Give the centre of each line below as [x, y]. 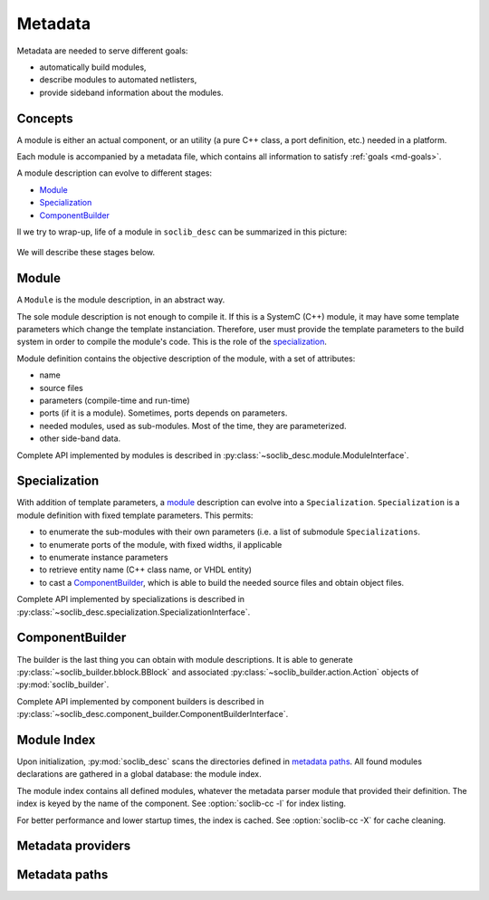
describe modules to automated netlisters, [118, 80]
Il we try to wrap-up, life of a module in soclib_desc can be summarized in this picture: [182, 232]
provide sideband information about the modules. [131, 92]
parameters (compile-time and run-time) [115, 400]
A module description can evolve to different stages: [115, 173]
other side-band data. [80, 438]
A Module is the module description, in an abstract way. [121, 300]
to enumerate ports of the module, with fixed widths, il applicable [161, 544]
